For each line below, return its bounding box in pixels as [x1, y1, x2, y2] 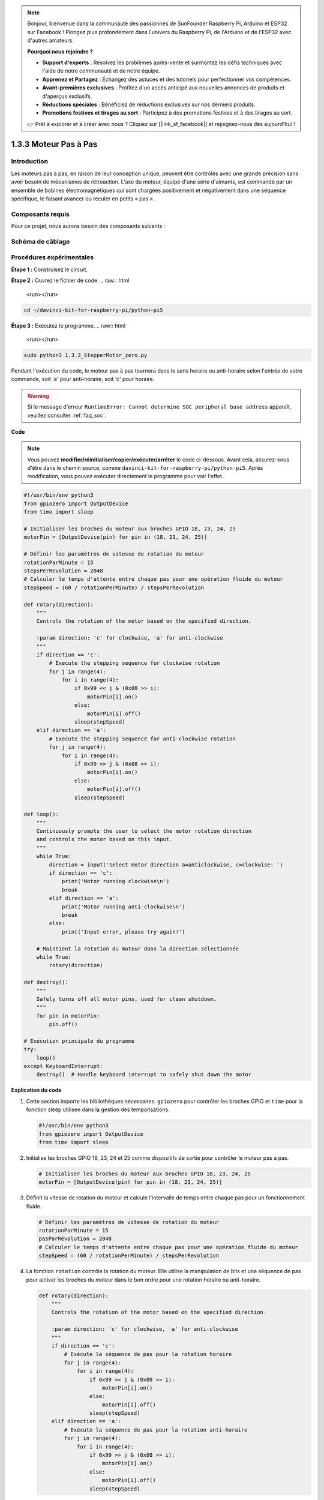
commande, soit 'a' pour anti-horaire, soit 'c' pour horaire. [11, 376, 155, 383]
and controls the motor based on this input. [36, 836, 173, 843]
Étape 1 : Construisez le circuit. [11, 266, 88, 273]
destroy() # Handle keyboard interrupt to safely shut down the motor [36, 1071, 252, 1078]
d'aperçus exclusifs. [42, 92, 92, 100]
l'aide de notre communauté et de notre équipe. [42, 67, 160, 74]
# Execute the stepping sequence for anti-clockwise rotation [49, 735, 236, 742]
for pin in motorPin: [36, 1012, 100, 1019]
